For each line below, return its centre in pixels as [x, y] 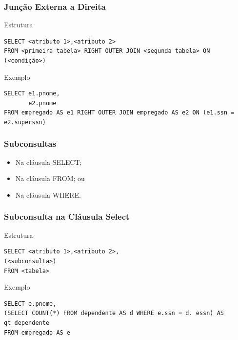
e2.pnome [42, 103]
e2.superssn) [25, 122]
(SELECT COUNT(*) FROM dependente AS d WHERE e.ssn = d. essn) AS [114, 313]
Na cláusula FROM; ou [50, 178]
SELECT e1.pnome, [32, 94]
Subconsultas [30, 144]
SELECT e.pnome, [30, 304]
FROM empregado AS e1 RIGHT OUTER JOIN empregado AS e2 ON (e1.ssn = [119, 113]
